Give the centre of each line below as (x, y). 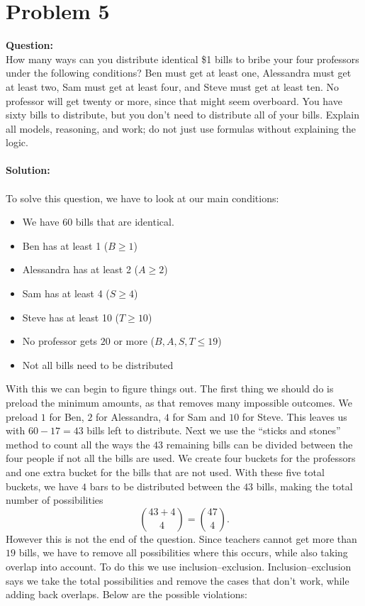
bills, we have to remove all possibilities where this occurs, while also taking (183, 552)
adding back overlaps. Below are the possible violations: (127, 594)
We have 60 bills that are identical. (98, 222)
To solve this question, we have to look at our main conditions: (142, 198)
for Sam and (199, 416)
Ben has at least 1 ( (65, 245)
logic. (17, 142)
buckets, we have (42, 486)
